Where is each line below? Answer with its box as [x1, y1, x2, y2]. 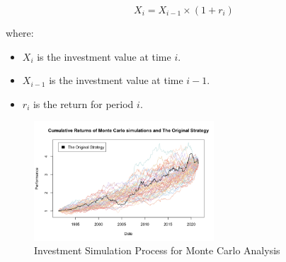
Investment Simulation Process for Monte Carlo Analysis [34, 243, 280, 258]
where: [6, 25, 34, 40]
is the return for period [33, 96, 134, 111]
